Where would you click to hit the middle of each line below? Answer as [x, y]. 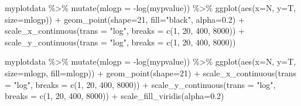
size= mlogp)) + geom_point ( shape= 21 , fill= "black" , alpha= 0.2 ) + [125, 19]
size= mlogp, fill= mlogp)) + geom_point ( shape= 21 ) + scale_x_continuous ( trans [150, 73]
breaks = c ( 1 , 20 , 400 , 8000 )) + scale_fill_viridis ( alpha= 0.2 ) [114, 96]
